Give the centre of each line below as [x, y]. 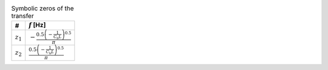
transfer [22, 16]
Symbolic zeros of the [43, 8]
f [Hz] [37, 25]
